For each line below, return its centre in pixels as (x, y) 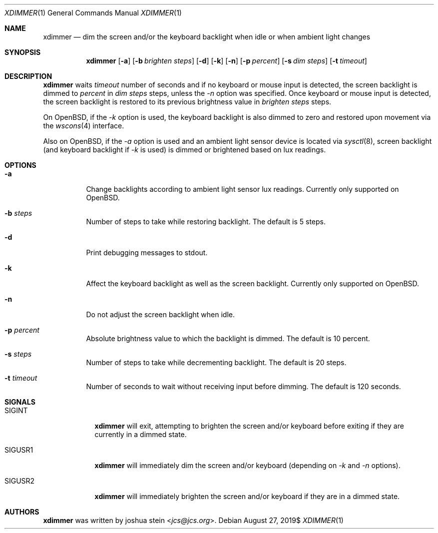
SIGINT (16, 410)
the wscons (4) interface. (84, 126)
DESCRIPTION (28, 76)
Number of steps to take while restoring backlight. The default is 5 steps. (206, 222)
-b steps (18, 213)
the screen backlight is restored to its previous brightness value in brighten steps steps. (187, 102)
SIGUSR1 (19, 450)
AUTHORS (22, 512)
